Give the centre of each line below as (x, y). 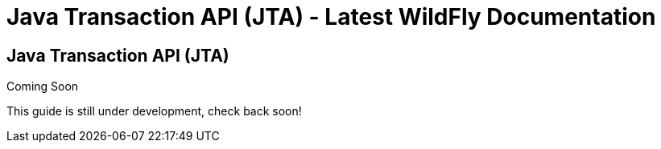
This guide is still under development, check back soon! (154, 111)
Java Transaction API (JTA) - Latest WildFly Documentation (331, 17)
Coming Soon (43, 87)
